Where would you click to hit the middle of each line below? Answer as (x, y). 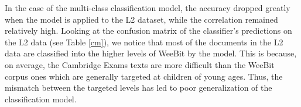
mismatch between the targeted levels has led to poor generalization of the (138, 88)
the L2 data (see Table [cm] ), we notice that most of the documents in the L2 (144, 42)
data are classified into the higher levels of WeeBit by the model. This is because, (151, 53)
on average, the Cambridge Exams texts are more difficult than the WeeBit (140, 64)
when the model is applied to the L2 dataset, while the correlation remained (141, 19)
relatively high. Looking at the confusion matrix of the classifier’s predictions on (148, 31)
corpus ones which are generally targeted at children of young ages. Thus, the (144, 76)
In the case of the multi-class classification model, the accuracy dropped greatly (148, 8)
